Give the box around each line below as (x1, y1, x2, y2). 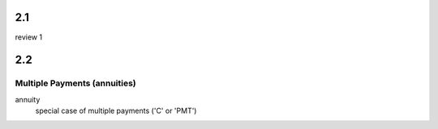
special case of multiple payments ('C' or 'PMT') (35, 106, 197, 116)
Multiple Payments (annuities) (15, 77, 137, 89)
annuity (15, 94, 41, 104)
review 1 (15, 32, 43, 42)
